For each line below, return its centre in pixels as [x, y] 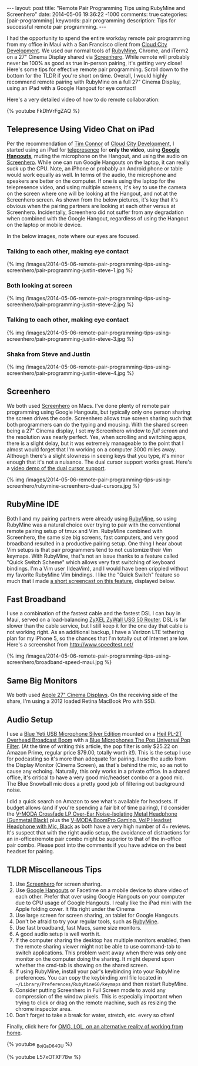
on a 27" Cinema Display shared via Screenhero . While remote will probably [98, 57]
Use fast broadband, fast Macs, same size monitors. [78, 927]
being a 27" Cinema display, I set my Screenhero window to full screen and [98, 431]
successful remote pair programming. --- [56, 27]
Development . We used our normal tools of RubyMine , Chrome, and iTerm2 [98, 51]
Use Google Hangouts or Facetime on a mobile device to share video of [102, 890]
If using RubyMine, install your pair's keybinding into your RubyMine [98, 971]
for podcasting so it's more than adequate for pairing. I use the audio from [96, 759]
